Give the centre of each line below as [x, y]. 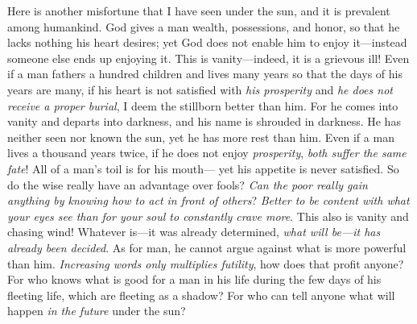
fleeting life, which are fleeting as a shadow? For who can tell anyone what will [201, 295]
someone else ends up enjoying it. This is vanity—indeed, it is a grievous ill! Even [208, 58]
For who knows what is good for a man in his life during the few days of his [194, 279]
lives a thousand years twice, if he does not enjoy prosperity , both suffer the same [207, 153]
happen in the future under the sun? [97, 311]
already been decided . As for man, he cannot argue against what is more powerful [207, 247]
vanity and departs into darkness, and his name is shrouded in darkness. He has [204, 121]
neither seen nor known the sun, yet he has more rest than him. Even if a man [201, 137]
